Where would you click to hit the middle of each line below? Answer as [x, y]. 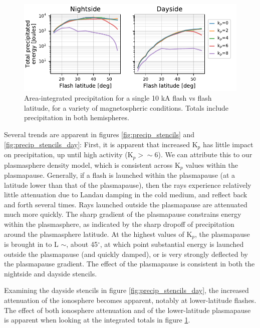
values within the [212, 165]
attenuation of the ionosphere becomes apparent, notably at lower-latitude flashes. [130, 300]
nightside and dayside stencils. [51, 273]
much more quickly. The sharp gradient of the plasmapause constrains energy [123, 214]
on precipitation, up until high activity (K [69, 154]
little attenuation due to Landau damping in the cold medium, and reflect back [126, 195]
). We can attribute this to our [205, 154]
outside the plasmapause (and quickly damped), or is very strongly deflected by [126, 254]
